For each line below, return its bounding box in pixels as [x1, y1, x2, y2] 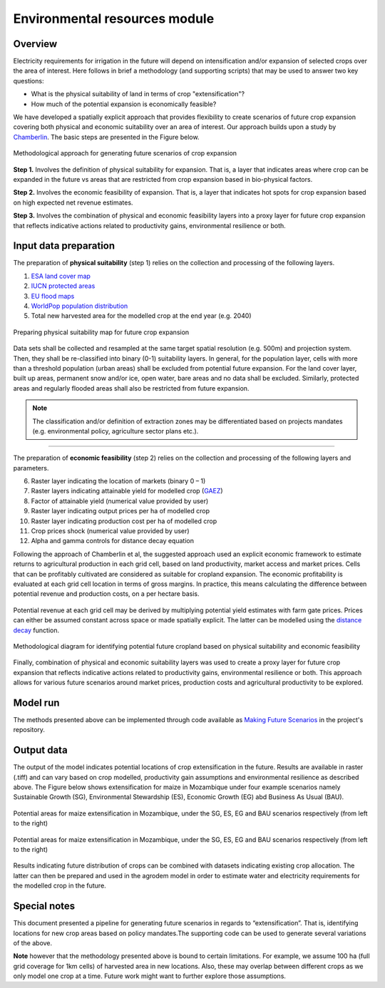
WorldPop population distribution [31, 302, 128, 310]
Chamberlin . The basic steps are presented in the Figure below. [13, 133, 200, 141]
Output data [13, 744, 68, 756]
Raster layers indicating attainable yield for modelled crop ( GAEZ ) [31, 487, 224, 495]
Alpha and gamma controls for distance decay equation [31, 537, 194, 545]
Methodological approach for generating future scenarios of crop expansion [13, 149, 237, 158]
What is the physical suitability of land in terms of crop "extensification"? [31, 90, 245, 98]
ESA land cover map [31, 272, 91, 280]
